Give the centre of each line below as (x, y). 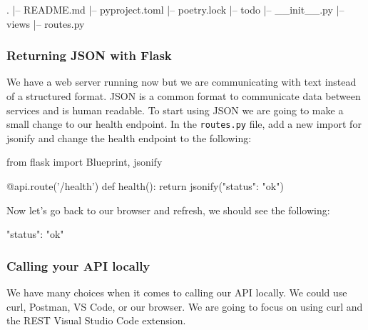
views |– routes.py (46, 23)
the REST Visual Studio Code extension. (96, 320)
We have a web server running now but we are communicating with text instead (182, 82)
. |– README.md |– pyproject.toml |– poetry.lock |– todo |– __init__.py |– (175, 9)
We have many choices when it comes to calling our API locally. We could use (177, 292)
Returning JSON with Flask (89, 55)
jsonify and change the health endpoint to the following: (129, 137)
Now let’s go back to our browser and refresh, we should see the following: (168, 210)
